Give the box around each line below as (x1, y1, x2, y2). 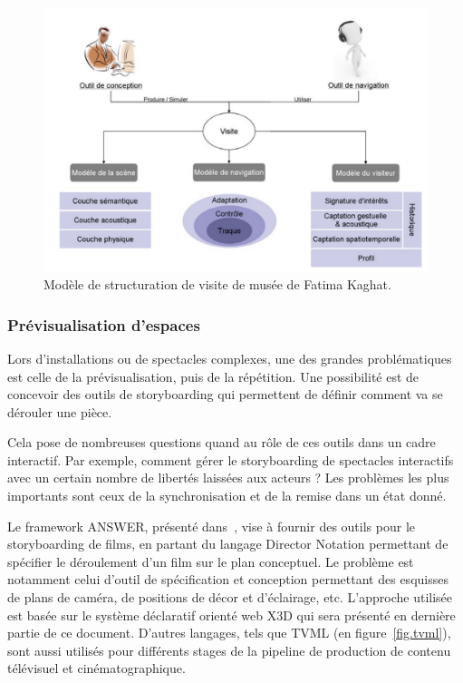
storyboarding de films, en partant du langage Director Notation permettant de (7, 534, 449, 553)
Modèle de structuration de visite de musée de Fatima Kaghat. (43, 275, 391, 294)
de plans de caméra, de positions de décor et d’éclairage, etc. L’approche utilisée (7, 588, 453, 607)
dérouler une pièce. (7, 402, 112, 421)
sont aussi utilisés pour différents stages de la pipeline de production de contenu (7, 640, 451, 659)
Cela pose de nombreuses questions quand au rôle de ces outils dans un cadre (7, 433, 436, 452)
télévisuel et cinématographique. (7, 659, 186, 678)
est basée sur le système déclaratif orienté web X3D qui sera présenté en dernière (7, 605, 456, 624)
